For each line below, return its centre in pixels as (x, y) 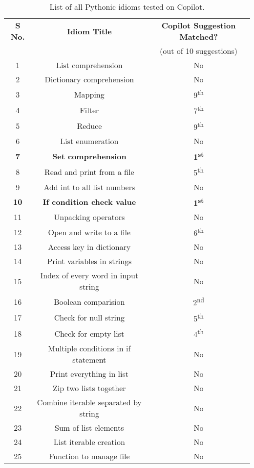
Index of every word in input (89, 275)
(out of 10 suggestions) (199, 51)
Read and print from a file (89, 172)
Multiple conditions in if (89, 348)
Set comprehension (89, 156)
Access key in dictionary (89, 247)
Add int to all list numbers (89, 187)
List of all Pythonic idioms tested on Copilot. (127, 7)
